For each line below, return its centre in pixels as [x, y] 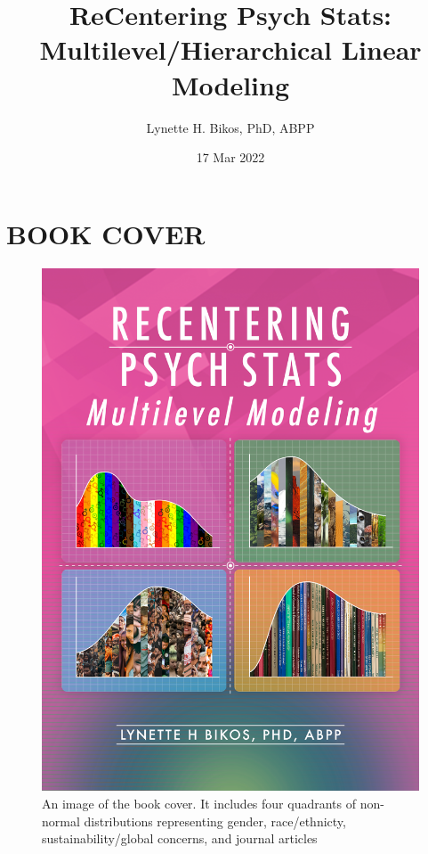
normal [61, 821]
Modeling [230, 84]
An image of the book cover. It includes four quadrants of [199, 803]
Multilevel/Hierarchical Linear [230, 49]
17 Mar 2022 [230, 157]
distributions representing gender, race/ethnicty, [215, 821]
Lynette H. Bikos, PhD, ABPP [230, 127]
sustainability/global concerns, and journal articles [180, 838]
